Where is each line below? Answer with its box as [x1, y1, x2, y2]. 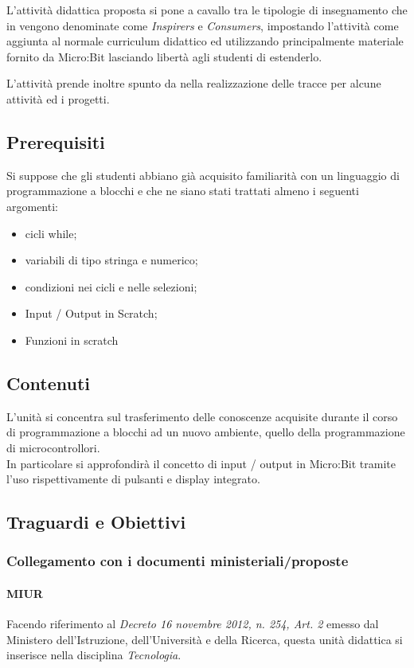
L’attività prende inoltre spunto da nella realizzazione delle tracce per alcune [6, 75, 381, 92]
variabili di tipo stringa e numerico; [25, 252, 198, 268]
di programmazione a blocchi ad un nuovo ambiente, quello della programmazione [6, 424, 405, 440]
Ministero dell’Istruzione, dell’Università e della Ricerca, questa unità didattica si [6, 631, 403, 647]
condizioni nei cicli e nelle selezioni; [25, 278, 197, 295]
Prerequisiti [6, 129, 105, 154]
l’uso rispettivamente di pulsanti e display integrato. [6, 471, 260, 487]
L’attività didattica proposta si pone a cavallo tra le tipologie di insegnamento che [6, 2, 408, 18]
